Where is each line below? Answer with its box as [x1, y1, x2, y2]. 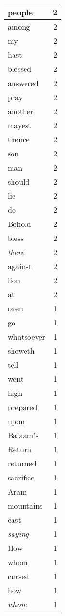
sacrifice [8, 472, 35, 483]
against [8, 260, 32, 272]
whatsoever [8, 331, 45, 342]
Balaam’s [8, 429, 39, 441]
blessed [8, 63, 32, 74]
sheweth [8, 345, 35, 356]
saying [8, 528, 29, 539]
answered [8, 77, 39, 88]
